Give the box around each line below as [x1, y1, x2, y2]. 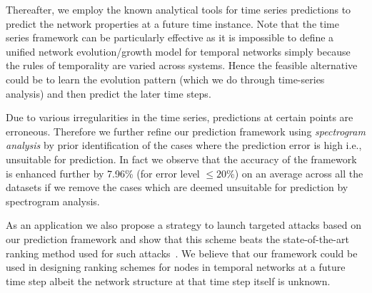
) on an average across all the [234, 165, 363, 180]
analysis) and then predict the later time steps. [6, 86, 211, 101]
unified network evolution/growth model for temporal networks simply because [6, 43, 351, 58]
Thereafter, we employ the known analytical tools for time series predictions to [6, 2, 351, 16]
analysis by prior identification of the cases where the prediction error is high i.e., [6, 138, 362, 153]
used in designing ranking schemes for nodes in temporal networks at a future [6, 259, 346, 274]
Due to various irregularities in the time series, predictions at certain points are [6, 110, 353, 125]
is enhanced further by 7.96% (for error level [6, 165, 200, 180]
